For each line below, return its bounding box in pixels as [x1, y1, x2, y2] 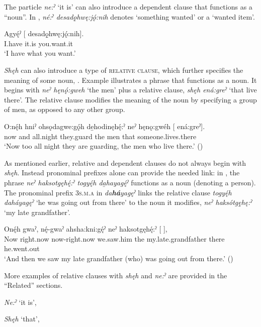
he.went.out [4, 243, 40, 254]
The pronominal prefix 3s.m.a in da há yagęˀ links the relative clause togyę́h [4, 187, 232, 197]
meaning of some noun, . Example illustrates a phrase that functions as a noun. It [4, 74, 257, 85]
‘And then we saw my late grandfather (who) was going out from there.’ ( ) [4, 253, 233, 264]
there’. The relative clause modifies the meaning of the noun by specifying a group [4, 94, 257, 104]
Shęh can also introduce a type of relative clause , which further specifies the [4, 64, 243, 75]
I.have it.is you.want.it [4, 38, 73, 48]
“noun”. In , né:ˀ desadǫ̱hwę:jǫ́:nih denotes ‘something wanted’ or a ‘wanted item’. [4, 11, 255, 22]
